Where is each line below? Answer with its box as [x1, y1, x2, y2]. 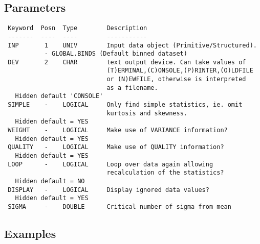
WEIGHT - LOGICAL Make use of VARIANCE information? [8, 127, 228, 134]
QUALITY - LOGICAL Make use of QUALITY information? [8, 143, 224, 151]
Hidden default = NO [15, 178, 85, 185]
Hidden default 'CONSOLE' [15, 92, 103, 100]
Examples [4, 226, 56, 241]
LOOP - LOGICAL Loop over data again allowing [8, 160, 213, 168]
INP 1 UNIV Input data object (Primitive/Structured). [8, 41, 257, 49]
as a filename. [106, 84, 158, 91]
